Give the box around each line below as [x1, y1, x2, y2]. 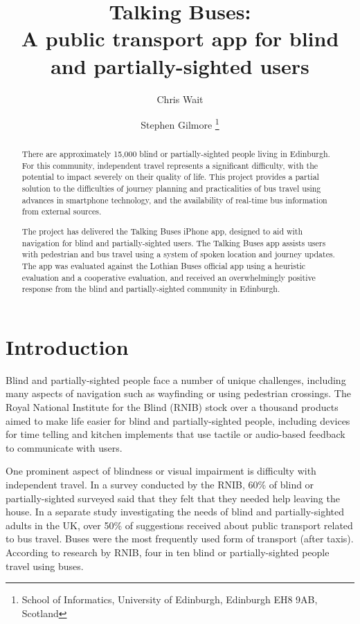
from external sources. [21, 205, 102, 217]
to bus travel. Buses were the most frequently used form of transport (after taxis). [6, 531, 354, 546]
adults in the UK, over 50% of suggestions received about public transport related [6, 517, 353, 532]
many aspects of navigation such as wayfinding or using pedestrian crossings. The [6, 386, 351, 401]
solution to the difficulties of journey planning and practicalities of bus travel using [21, 183, 321, 194]
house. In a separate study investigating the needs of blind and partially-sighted [6, 504, 345, 519]
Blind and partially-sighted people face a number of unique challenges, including [6, 372, 346, 387]
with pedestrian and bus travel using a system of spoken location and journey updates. [21, 248, 335, 260]
